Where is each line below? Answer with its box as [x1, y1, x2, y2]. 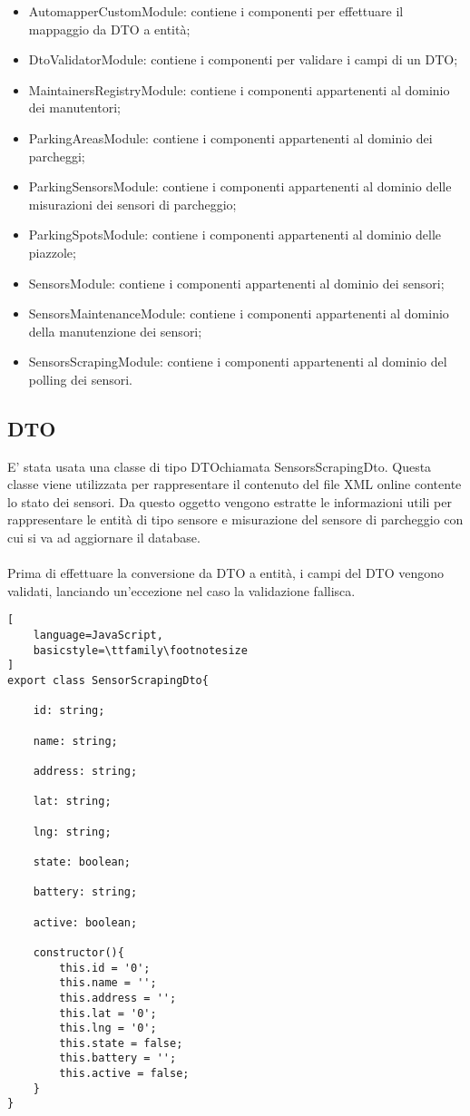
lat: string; [33, 795, 112, 808]
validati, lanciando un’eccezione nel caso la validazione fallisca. [7, 581, 356, 600]
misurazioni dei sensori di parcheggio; [28, 194, 237, 213]
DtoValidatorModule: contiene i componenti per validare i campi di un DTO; [28, 50, 458, 69]
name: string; [33, 734, 118, 748]
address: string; [33, 765, 138, 778]
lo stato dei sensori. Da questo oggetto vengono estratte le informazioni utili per [7, 492, 452, 511]
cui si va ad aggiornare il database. [7, 528, 201, 547]
